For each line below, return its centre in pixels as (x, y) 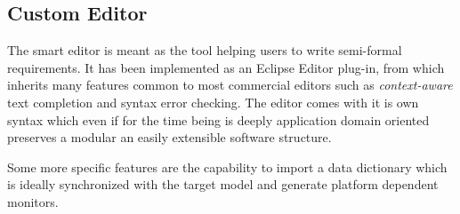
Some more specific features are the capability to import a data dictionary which (227, 166)
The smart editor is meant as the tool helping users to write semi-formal (205, 50)
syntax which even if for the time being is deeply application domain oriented (218, 119)
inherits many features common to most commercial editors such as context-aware (230, 85)
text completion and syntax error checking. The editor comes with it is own (213, 102)
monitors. (33, 201)
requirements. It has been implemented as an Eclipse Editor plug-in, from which (226, 67)
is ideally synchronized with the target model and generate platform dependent (223, 184)
